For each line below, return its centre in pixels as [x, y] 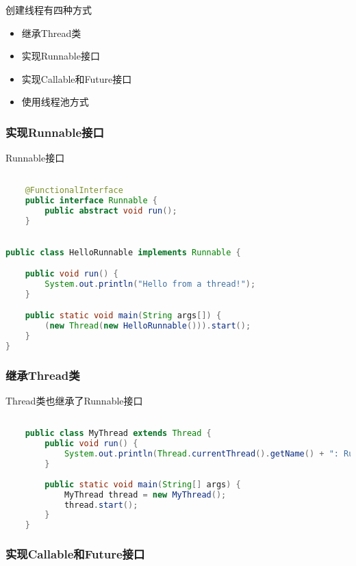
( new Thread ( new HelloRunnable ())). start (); [148, 326]
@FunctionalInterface [74, 191]
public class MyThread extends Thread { [118, 434]
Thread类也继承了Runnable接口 [74, 401]
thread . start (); [101, 505]
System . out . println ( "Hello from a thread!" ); [150, 284]
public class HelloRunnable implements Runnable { [123, 252]
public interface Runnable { [91, 201]
